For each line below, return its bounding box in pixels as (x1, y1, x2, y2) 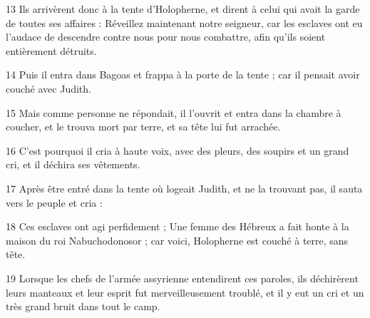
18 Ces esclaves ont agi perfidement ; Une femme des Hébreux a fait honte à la (6, 219, 349, 234)
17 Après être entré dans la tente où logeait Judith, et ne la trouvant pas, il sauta (6, 180, 363, 195)
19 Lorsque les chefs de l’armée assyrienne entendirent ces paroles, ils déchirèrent (6, 270, 359, 285)
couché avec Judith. (6, 81, 91, 96)
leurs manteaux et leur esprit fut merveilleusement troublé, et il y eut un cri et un (6, 284, 364, 299)
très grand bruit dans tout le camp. (6, 299, 160, 314)
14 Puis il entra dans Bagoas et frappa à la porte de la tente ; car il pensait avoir (6, 67, 360, 82)
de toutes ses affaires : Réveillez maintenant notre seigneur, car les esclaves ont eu (6, 15, 363, 30)
